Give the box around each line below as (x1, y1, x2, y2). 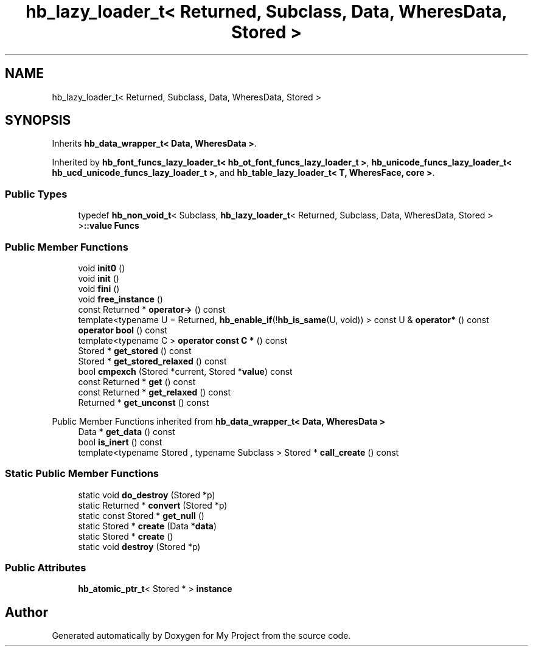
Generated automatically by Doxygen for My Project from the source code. (52, 630, 351, 641)
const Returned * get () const (78, 376, 196, 387)
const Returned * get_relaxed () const (78, 386, 231, 397)
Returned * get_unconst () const (78, 397, 209, 408)
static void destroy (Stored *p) (78, 541, 201, 552)
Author (5, 604, 48, 620)
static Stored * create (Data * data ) (78, 520, 217, 531)
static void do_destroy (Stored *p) (78, 489, 215, 500)
